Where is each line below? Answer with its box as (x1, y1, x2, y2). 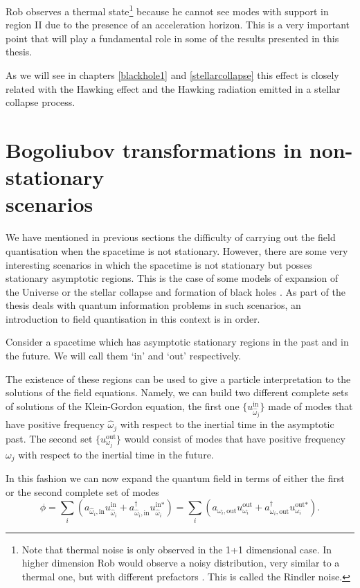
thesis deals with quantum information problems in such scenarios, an (6, 298, 301, 312)
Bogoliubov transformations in (6, 136, 303, 163)
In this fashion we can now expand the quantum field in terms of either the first (6, 471, 345, 485)
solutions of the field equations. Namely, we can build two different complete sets (6, 385, 349, 400)
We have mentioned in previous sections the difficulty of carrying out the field (6, 230, 336, 244)
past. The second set (6, 431, 93, 445)
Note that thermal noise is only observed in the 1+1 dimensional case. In (21, 542, 332, 556)
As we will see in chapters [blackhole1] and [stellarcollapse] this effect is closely (6, 68, 339, 82)
